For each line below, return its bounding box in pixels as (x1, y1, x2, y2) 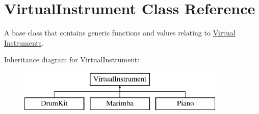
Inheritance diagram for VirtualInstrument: (4, 54, 140, 65)
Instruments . (4, 37, 44, 48)
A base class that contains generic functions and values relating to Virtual (4, 27, 236, 38)
